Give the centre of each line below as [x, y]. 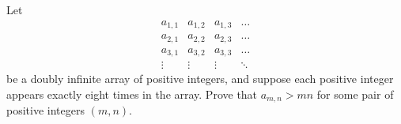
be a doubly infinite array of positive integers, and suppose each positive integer [200, 79]
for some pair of [355, 94]
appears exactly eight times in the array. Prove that [132, 94]
